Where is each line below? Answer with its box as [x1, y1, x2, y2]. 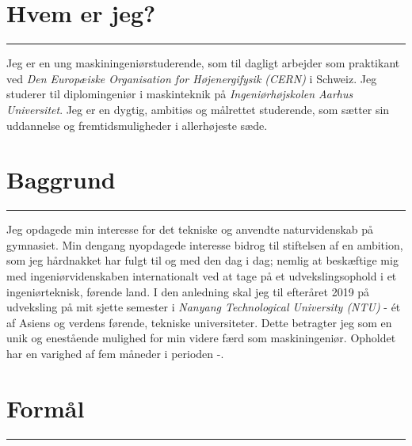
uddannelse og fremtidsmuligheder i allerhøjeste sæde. [6, 116, 268, 133]
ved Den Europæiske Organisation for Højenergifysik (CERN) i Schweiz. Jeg [6, 70, 377, 86]
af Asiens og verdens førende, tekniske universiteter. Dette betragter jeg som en [6, 314, 392, 330]
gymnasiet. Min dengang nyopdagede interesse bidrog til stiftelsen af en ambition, [6, 236, 403, 253]
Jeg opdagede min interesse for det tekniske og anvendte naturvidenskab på [6, 221, 374, 238]
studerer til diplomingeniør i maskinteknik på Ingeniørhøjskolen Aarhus [6, 86, 353, 102]
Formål [6, 391, 85, 424]
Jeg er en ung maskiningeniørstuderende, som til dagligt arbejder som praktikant [6, 55, 400, 71]
